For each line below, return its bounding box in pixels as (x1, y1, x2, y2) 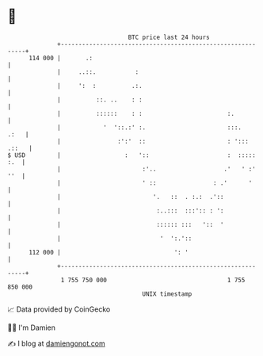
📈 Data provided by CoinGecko (7, 304, 111, 314)
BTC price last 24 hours (128, 33, 211, 41)
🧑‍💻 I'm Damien (7, 323, 56, 332)
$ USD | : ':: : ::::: (7, 151, 257, 159)
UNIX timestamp (142, 289, 192, 298)
